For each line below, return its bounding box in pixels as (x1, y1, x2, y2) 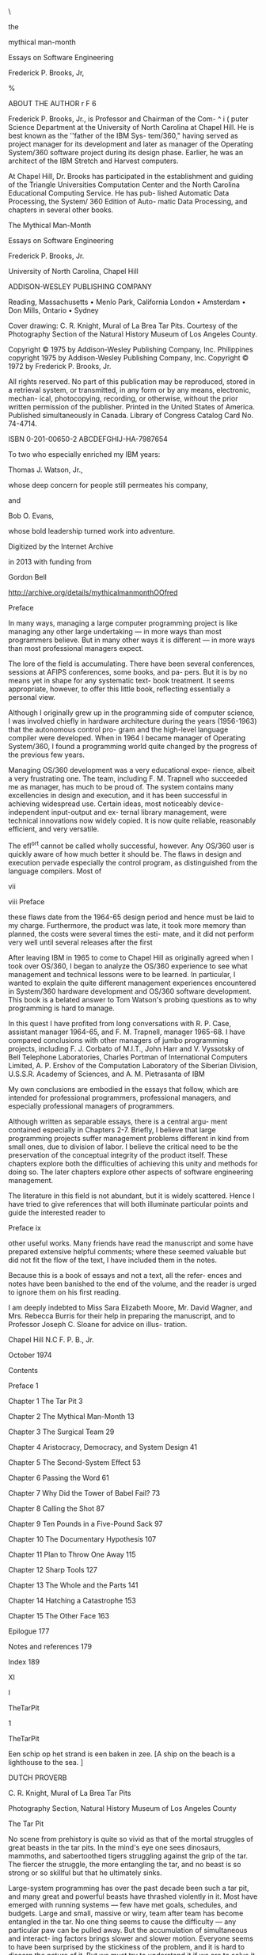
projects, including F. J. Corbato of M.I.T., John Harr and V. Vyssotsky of (8, 1044, 245, 1053)
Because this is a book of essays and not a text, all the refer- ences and (8, 1270, 242, 1280)
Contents (8, 1365, 38, 1375)
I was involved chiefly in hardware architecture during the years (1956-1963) (8, 717, 257, 725)
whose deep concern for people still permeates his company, (8, 481, 208, 489)
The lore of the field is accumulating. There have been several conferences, (8, 659, 256, 668)
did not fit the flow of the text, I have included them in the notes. (8, 1255, 218, 1265)
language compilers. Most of (8, 866, 102, 876)
